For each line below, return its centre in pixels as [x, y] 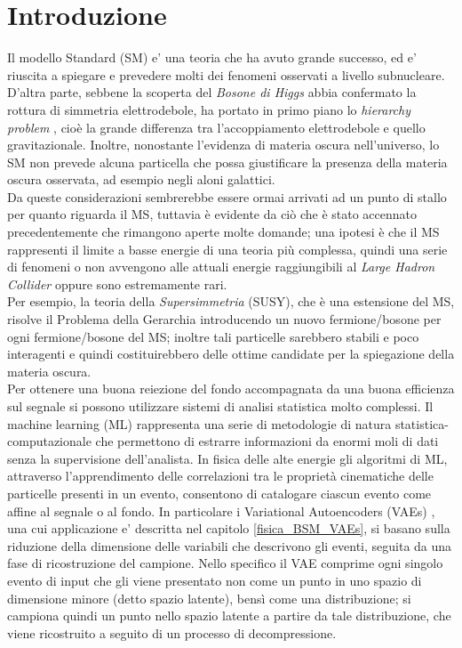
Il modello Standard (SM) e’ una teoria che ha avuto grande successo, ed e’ [212, 57]
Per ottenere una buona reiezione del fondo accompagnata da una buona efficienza [231, 389]
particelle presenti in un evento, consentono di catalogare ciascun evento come [219, 493]
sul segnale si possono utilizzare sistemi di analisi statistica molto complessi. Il [220, 406]
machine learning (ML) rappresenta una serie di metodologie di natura [199, 423]
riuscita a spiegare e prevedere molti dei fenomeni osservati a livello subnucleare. [226, 74]
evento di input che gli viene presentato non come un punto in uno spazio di [215, 580]
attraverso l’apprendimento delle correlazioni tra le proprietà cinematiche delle [220, 476]
